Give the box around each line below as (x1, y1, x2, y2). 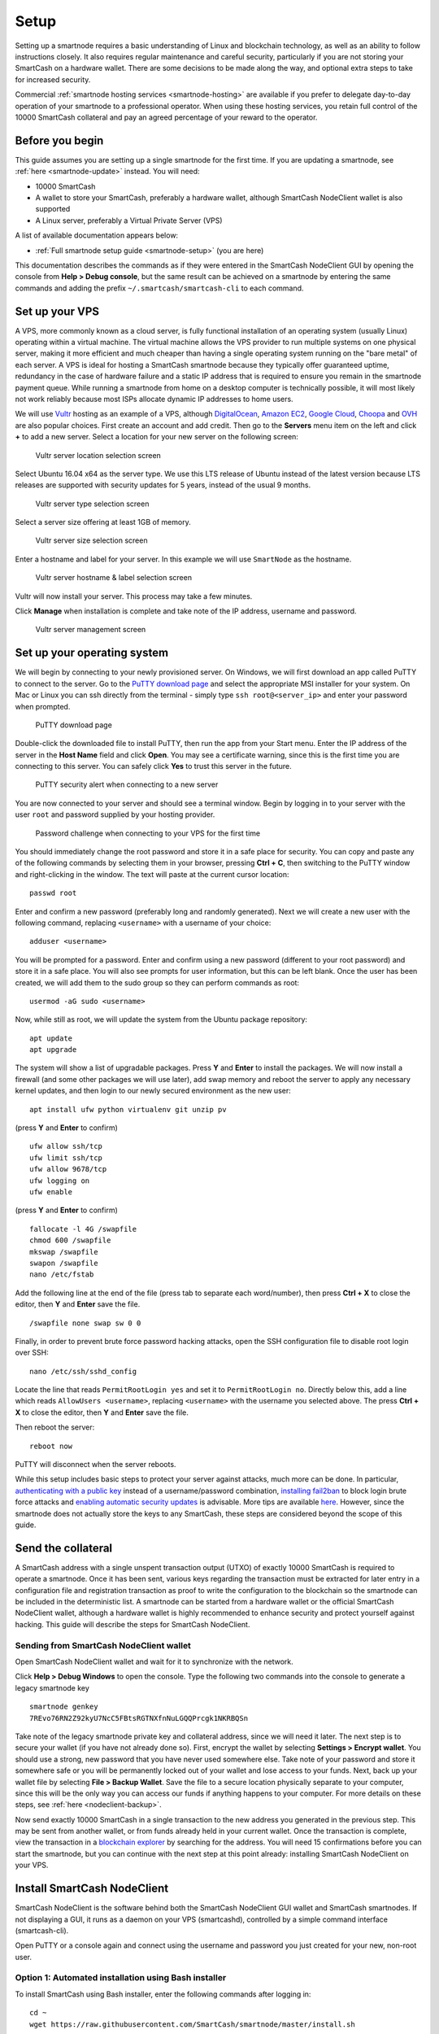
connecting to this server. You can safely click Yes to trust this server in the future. (15, 762, 292, 771)
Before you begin (15, 133, 104, 147)
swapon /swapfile (29, 1258, 98, 1268)
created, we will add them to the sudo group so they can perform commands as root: (15, 977, 300, 988)
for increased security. (15, 74, 91, 85)
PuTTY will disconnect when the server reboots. (15, 1460, 176, 1469)
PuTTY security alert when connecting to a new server (35, 779, 219, 789)
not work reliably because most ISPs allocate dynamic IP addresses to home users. (15, 394, 293, 404)
